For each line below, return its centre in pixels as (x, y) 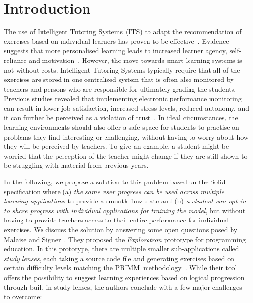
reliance (15, 60)
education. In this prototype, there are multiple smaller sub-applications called (122, 249)
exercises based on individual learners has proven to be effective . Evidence (116, 41)
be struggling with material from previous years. (76, 165)
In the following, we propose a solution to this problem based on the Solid (115, 182)
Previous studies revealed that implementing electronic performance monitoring (123, 98)
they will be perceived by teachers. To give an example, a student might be (116, 146)
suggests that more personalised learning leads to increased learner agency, (116, 50)
